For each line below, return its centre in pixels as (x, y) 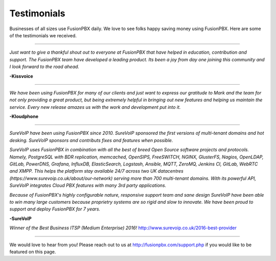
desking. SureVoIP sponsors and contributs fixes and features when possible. (91, 140)
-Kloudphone (24, 116)
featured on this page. (33, 252)
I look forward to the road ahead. (44, 67)
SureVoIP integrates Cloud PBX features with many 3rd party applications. (88, 185)
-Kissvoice (21, 76)
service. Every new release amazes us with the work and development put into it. (95, 107)
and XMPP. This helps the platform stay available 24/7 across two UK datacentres (96, 171)
